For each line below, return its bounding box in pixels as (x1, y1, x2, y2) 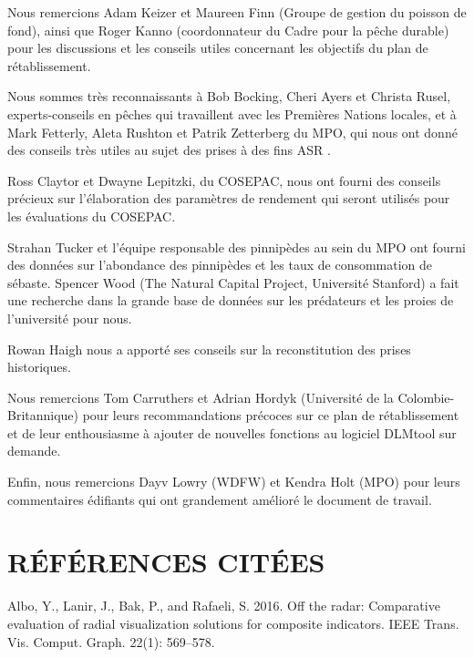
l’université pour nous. (7, 308, 132, 327)
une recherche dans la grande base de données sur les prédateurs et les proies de (7, 291, 454, 310)
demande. (7, 441, 61, 460)
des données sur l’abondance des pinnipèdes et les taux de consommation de (7, 255, 433, 274)
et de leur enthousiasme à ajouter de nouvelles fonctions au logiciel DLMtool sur (7, 423, 457, 442)
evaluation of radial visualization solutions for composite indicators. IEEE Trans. (7, 613, 459, 632)
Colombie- (397, 387, 455, 406)
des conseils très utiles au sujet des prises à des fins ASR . (7, 140, 331, 159)
